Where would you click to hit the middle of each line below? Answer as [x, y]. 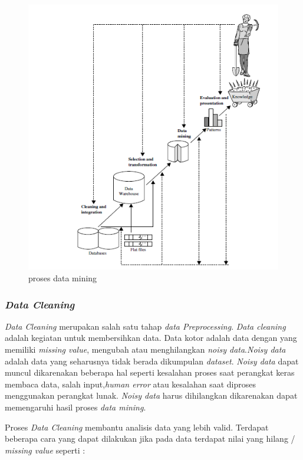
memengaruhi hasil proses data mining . [75, 407]
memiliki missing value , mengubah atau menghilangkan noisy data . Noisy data [145, 349]
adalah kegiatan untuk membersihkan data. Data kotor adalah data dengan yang [151, 338]
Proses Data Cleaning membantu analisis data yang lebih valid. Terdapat [137, 427]
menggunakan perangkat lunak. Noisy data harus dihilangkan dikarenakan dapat [151, 395]
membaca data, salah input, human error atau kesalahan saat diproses [131, 384]
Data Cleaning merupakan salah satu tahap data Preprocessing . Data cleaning [145, 326]
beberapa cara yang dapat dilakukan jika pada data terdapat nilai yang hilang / [150, 438]
